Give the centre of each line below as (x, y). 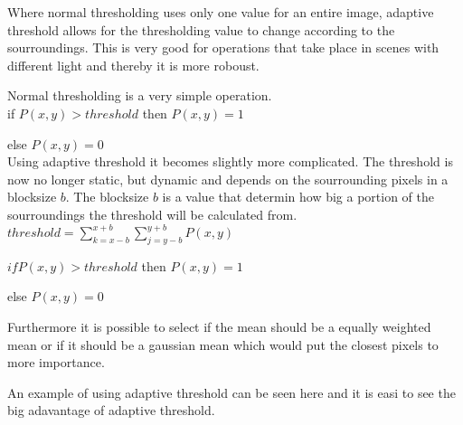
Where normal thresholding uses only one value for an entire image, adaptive (221, 12)
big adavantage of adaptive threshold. (111, 410)
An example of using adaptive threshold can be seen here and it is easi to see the (231, 392)
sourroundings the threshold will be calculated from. (152, 214)
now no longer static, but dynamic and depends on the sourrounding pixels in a (228, 179)
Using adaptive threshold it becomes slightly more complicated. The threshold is (230, 161)
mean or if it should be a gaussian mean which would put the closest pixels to (223, 344)
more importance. (56, 362)
